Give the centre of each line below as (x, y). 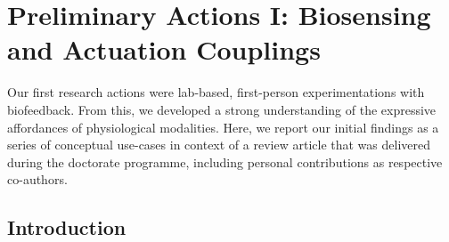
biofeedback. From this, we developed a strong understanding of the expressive (222, 109)
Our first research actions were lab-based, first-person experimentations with (216, 92)
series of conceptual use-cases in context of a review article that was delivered (219, 145)
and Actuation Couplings (164, 49)
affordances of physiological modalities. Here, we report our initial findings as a (223, 127)
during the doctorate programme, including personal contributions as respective (225, 161)
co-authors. (37, 179)
